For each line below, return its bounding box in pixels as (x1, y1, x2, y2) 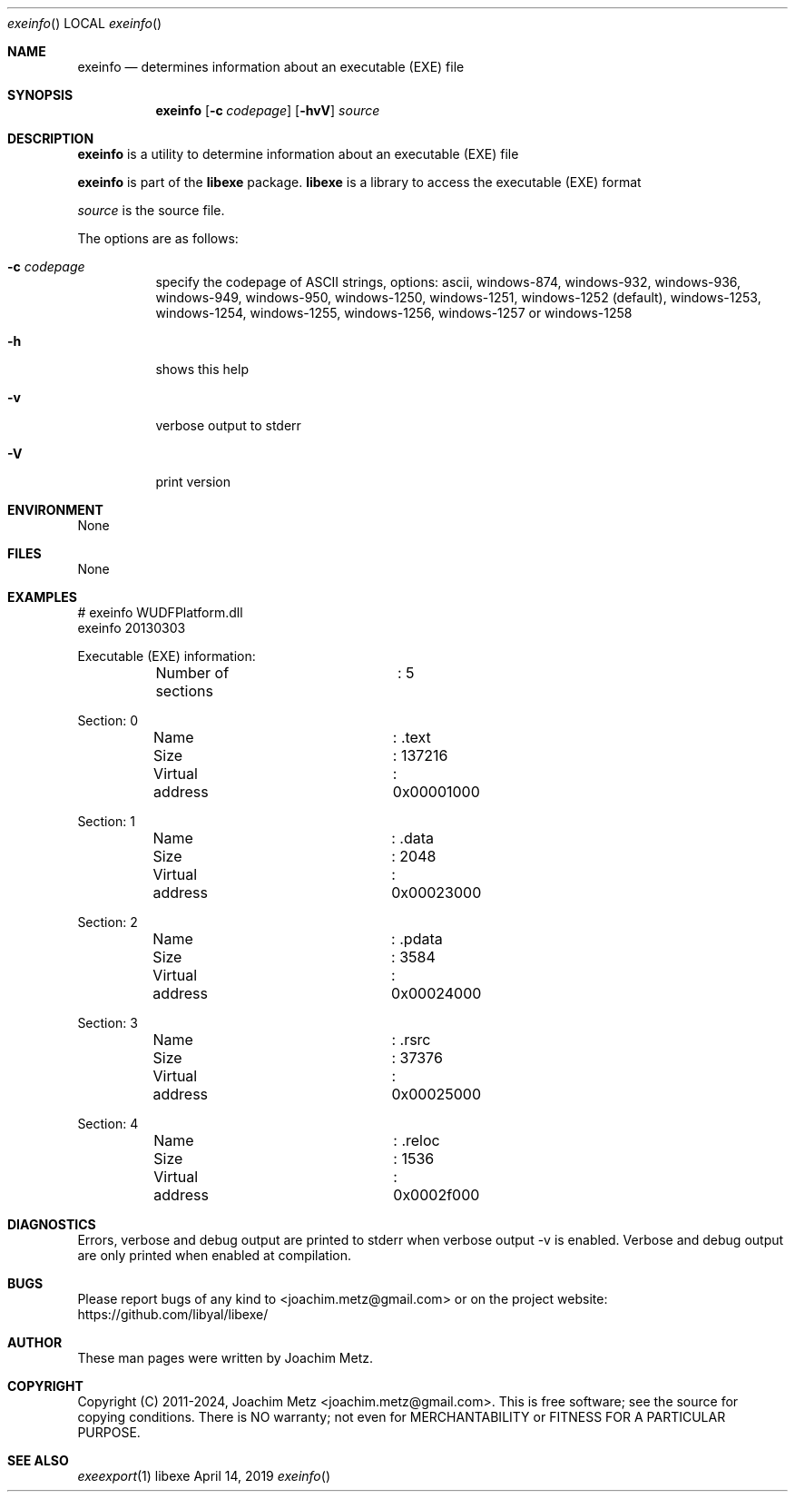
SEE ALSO (7, 1453, 69, 1468)
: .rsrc (391, 1031, 431, 1049)
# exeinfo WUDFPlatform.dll (77, 605, 243, 620)
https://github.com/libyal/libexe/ (77, 1307, 269, 1322)
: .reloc (393, 1131, 440, 1149)
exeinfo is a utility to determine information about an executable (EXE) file (77, 146, 519, 162)
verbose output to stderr (155, 418, 301, 433)
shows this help (155, 361, 249, 377)
